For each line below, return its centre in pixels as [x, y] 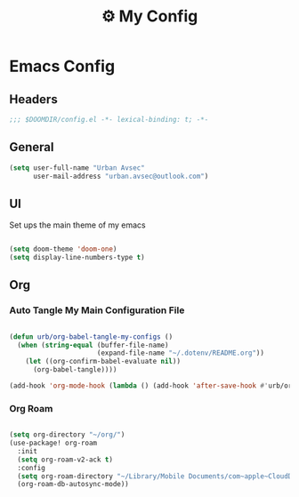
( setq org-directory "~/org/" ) [67, 435]
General [32, 147]
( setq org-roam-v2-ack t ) [65, 460]
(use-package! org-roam [53, 443]
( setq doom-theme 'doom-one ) [63, 249]
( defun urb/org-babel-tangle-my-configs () [91, 337]
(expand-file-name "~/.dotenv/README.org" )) [181, 353]
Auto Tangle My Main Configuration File [97, 310]
